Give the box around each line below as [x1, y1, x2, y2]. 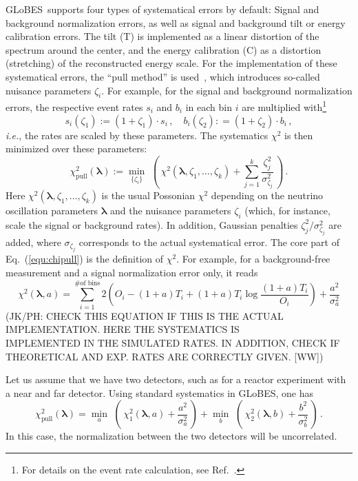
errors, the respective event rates [6, 100, 143, 114]
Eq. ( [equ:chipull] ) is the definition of [6, 252, 164, 266]
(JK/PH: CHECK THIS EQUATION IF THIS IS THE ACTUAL [6, 308, 284, 323]
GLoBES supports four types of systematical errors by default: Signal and [6, 2, 319, 16]
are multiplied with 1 [242, 98, 327, 114]
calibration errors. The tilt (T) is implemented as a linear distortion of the [6, 29, 319, 43]
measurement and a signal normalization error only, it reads [6, 265, 258, 280]
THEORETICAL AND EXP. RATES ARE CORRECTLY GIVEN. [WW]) [6, 349, 324, 363]
